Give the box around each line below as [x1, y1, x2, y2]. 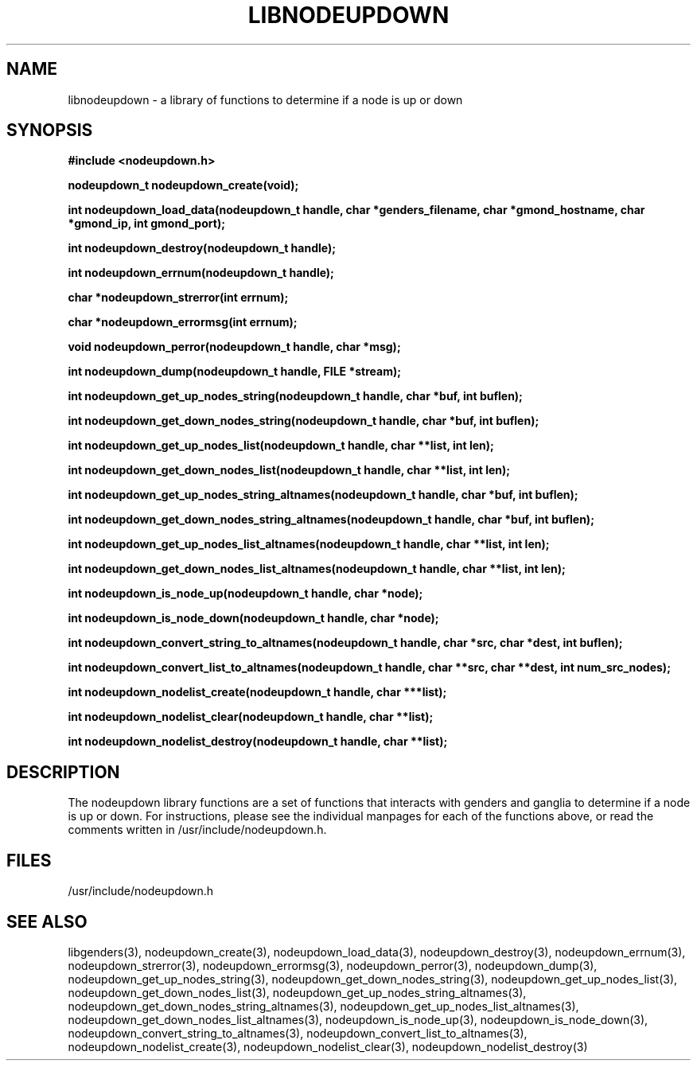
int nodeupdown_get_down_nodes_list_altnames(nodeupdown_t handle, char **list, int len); [68, 562, 566, 576]
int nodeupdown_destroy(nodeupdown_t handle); [68, 241, 337, 255]
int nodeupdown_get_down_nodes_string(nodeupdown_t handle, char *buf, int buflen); [68, 414, 539, 428]
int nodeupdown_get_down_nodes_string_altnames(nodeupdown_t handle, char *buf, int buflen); [68, 512, 594, 527]
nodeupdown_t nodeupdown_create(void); [68, 178, 299, 193]
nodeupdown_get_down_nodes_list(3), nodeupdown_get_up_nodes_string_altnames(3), [68, 985, 527, 999]
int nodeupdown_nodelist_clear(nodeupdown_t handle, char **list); [68, 710, 434, 724]
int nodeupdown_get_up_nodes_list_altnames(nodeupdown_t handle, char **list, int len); [68, 537, 550, 551]
